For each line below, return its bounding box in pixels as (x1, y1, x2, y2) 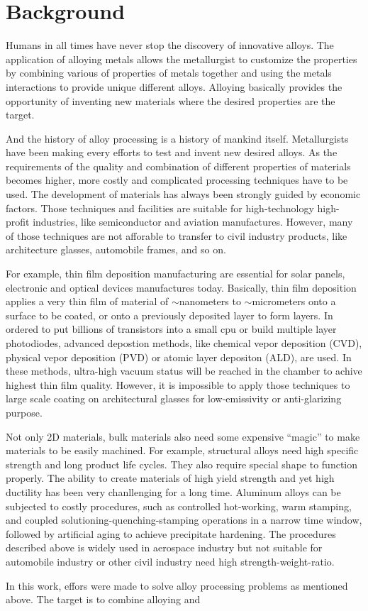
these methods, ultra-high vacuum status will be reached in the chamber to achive (6, 363, 362, 378)
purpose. (6, 404, 43, 419)
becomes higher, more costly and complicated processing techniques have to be (6, 172, 348, 187)
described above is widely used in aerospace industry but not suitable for (6, 540, 323, 555)
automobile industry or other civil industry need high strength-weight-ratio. (6, 554, 335, 568)
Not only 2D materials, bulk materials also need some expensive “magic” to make (6, 429, 360, 444)
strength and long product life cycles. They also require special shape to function (6, 456, 358, 471)
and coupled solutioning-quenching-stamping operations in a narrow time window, (6, 512, 362, 527)
